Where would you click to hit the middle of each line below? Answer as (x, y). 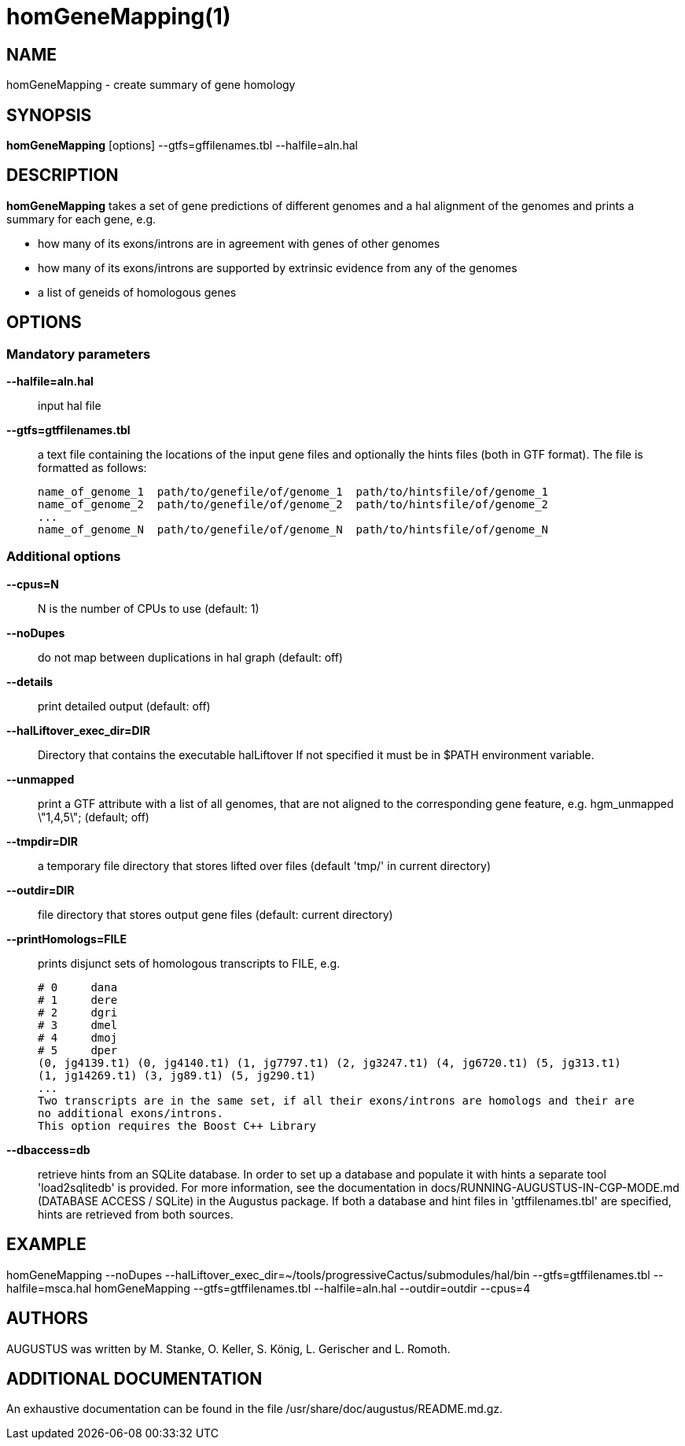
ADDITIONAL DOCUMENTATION (134, 1378)
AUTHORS (48, 1319)
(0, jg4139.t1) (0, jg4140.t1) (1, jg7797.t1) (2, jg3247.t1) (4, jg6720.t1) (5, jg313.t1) (330, 1062)
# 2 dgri (78, 1012)
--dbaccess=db (48, 1149)
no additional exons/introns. (131, 1113)
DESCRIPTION (63, 175)
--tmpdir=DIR (42, 841)
